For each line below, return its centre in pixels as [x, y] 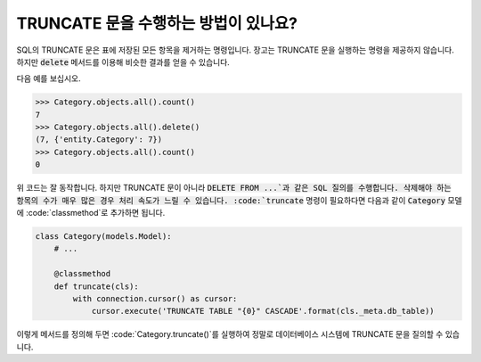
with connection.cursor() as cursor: [155, 298]
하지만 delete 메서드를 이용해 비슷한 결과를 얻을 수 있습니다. [123, 62]
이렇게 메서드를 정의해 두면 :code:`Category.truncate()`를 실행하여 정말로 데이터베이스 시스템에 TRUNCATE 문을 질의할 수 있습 [238, 334]
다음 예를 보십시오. [49, 78]
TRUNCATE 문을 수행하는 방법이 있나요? [157, 23]
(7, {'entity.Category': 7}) [99, 140]
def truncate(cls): [97, 286]
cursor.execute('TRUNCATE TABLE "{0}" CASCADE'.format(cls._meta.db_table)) [263, 311]
